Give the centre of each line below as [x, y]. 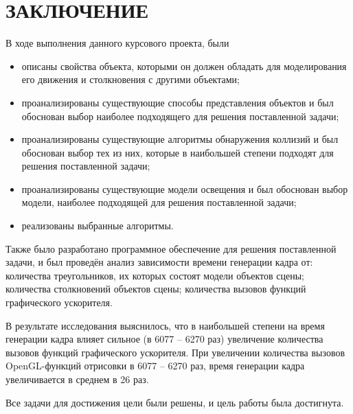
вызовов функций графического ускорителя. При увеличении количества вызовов [175, 352]
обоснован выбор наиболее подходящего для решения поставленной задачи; [180, 116]
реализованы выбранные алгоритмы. [98, 226]
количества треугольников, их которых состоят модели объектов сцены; [155, 275]
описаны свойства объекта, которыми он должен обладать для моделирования [184, 66]
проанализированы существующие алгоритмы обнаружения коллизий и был [180, 139]
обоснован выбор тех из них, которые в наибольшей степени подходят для [178, 152]
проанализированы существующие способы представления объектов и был [178, 102]
